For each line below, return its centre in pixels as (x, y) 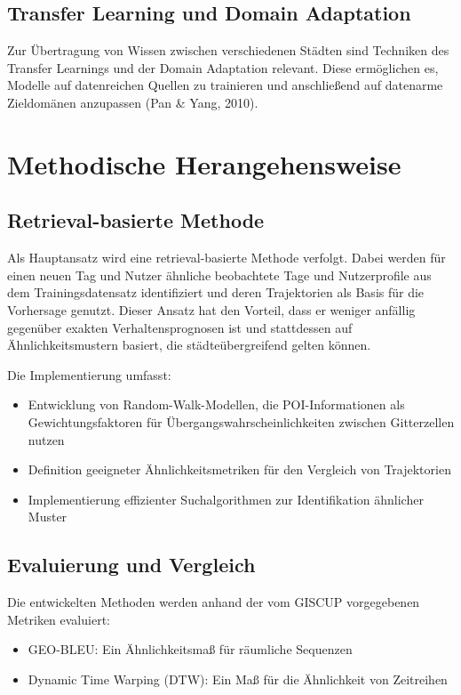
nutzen (46, 439)
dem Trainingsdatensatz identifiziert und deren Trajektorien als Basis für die (216, 292)
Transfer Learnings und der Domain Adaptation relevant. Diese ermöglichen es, (223, 67)
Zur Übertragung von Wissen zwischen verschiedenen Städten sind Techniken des (228, 50)
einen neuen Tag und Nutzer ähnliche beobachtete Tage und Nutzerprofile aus (219, 275)
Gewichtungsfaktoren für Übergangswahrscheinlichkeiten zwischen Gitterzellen (241, 421)
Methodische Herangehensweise (204, 163)
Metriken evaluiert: (59, 619)
